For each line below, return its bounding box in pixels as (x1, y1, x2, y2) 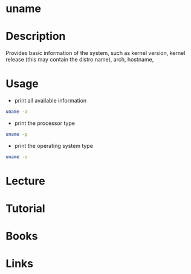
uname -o (5, 153, 28, 160)
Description (5, 30, 66, 43)
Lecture (5, 174, 46, 188)
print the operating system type (14, 142, 93, 149)
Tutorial (5, 202, 46, 215)
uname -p (5, 131, 28, 137)
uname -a (5, 109, 28, 115)
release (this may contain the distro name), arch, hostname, (5, 56, 154, 63)
